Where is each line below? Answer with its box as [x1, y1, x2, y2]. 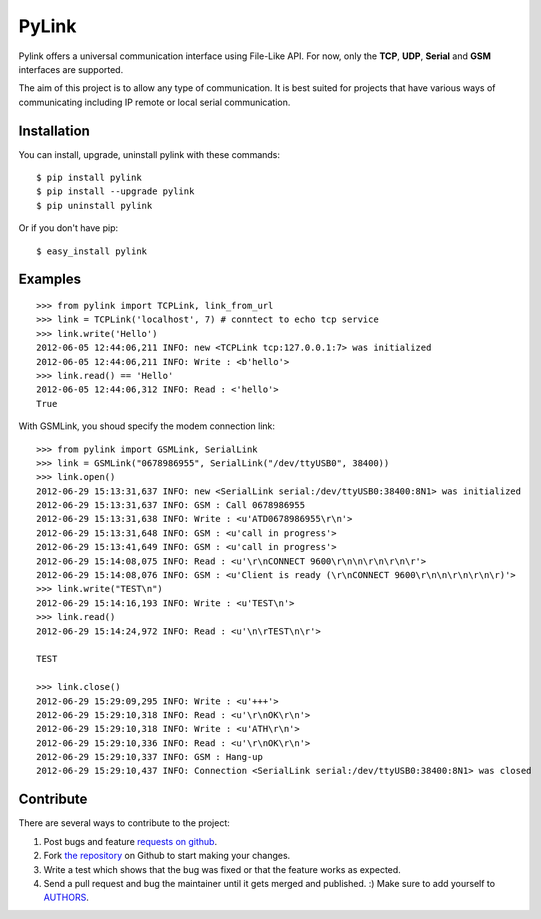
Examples [18, 271, 82, 288]
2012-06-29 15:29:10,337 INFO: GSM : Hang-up [36, 751, 264, 763]
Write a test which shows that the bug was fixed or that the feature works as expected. [43, 863, 402, 875]
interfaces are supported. [18, 63, 124, 75]
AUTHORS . [43, 891, 89, 904]
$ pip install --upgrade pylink [36, 186, 195, 197]
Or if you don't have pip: [18, 222, 119, 234]
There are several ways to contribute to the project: [18, 817, 230, 829]
